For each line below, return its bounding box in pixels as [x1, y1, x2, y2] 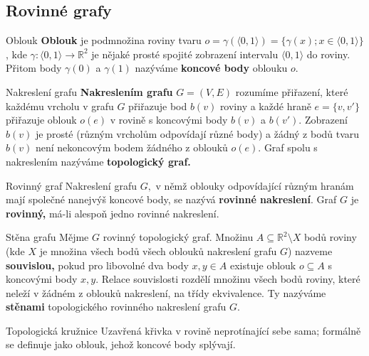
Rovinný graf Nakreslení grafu [6, 178, 137, 193]
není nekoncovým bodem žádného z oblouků [35, 140, 228, 155]
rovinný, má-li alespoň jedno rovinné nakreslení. [6, 205, 219, 220]
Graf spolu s [264, 140, 318, 155]
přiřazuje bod [128, 98, 187, 113]
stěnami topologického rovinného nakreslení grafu [6, 299, 227, 314]
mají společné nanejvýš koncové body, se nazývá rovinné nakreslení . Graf [6, 192, 337, 207]
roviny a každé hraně [219, 98, 311, 113]
